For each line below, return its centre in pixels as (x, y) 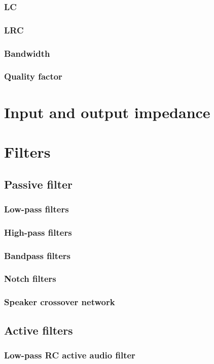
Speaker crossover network (60, 302)
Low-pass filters (37, 209)
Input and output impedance (107, 112)
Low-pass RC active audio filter (70, 355)
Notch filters (30, 279)
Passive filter (39, 184)
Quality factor (33, 76)
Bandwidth (27, 53)
